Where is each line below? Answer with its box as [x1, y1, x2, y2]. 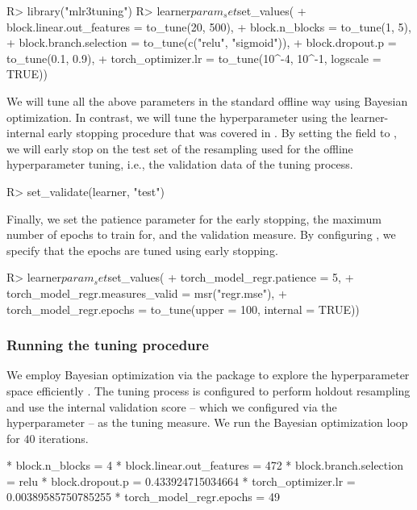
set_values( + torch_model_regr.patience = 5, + [107, 269, 354, 286]
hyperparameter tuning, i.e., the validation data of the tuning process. [6, 156, 353, 173]
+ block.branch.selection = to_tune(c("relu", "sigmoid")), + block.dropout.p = [6, 34, 397, 51]
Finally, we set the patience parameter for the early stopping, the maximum [6, 210, 382, 227]
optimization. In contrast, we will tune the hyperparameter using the [6, 108, 347, 125]
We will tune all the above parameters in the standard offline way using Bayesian [6, 92, 408, 109]
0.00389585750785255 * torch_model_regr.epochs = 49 [6, 488, 280, 505]
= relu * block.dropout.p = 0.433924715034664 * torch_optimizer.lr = [6, 472, 356, 489]
